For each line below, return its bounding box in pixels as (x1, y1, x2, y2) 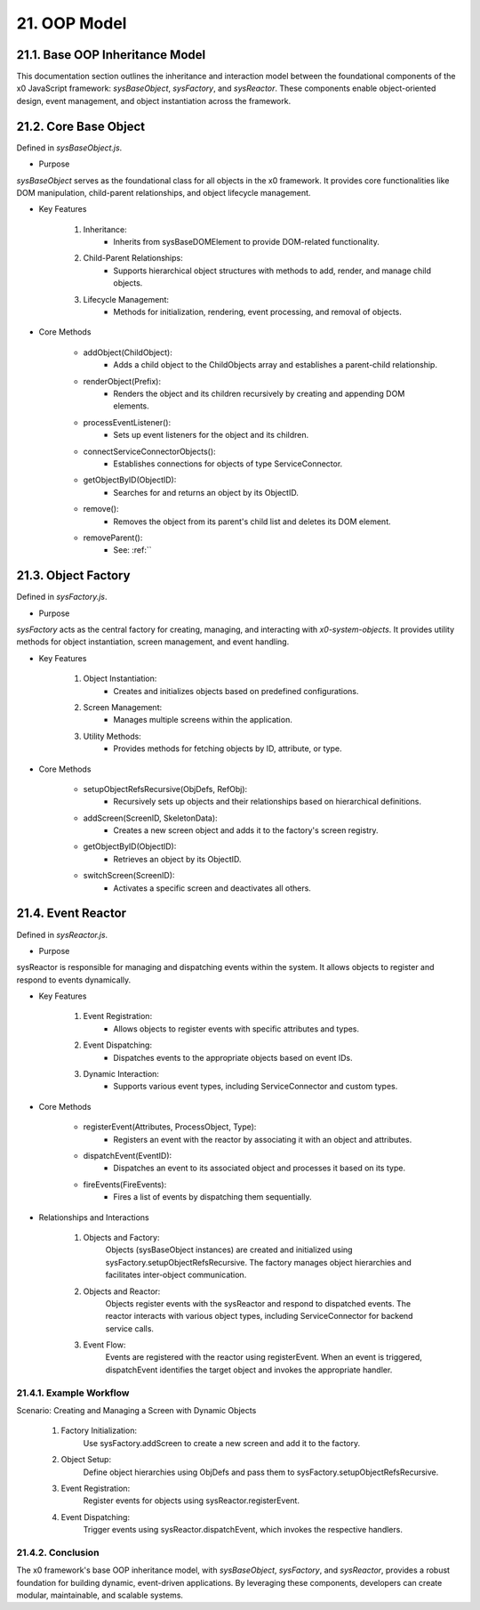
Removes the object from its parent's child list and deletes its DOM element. (113, 516, 391, 527)
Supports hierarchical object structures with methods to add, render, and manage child (113, 265, 431, 276)
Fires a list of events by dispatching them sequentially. (113, 1192, 312, 1202)
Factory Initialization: (60, 1425, 138, 1436)
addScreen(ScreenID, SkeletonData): (83, 813, 218, 823)
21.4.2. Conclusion (16, 1546, 100, 1558)
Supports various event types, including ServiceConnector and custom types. (113, 1081, 398, 1092)
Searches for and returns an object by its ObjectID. (113, 487, 300, 498)
